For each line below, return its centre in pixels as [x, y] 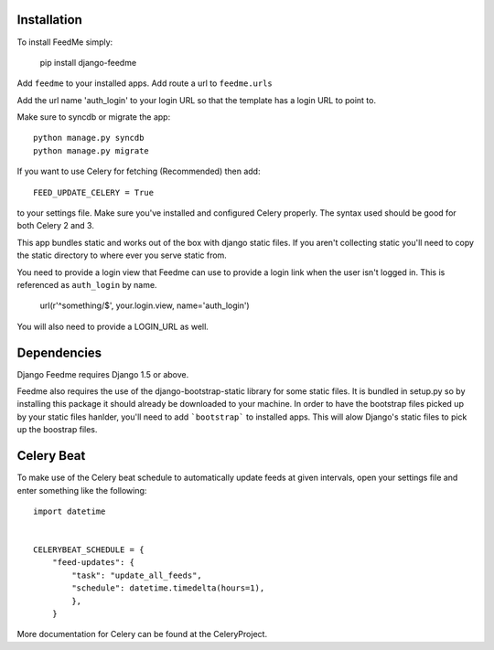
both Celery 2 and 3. [56, 226]
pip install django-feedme [88, 62]
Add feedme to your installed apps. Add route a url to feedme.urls [145, 83]
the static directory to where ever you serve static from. [122, 255]
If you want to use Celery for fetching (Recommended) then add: [139, 171]
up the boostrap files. [57, 430]
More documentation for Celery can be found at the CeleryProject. [142, 634]
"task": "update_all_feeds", [137, 575]
